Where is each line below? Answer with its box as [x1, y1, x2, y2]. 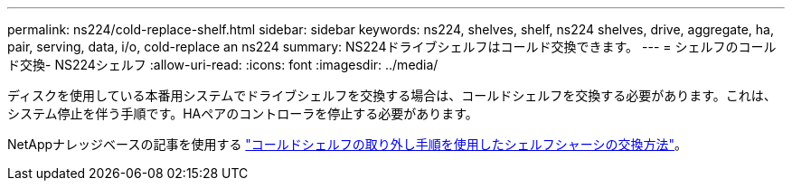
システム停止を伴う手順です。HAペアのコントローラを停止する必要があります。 [7, 106, 478, 121]
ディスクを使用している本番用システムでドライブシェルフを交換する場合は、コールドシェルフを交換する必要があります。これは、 [7, 88, 777, 103]
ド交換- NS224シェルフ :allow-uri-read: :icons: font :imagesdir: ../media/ [7, 57, 438, 72]
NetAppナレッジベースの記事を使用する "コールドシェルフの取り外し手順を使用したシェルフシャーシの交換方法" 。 [7, 136, 688, 152]
